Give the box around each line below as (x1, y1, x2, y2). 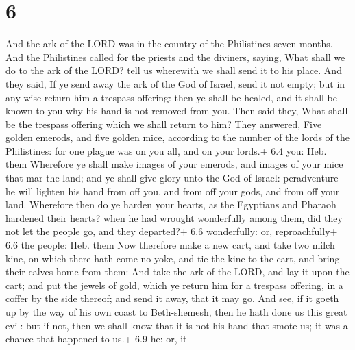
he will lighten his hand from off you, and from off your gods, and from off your (5, 184, 340, 198)
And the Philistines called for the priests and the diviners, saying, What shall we (5, 49, 345, 64)
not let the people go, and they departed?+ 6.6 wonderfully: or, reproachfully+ (5, 224, 338, 238)
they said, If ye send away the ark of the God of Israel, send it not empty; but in (5, 76, 345, 90)
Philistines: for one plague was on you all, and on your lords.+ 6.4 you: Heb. (5, 143, 327, 158)
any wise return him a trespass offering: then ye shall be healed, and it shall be (5, 90, 337, 104)
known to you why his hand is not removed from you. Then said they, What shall (5, 103, 348, 118)
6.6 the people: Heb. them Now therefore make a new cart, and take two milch (5, 238, 335, 252)
